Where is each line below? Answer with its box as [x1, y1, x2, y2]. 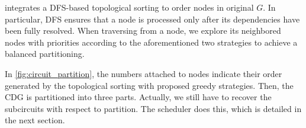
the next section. [5, 114, 65, 126]
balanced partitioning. [5, 47, 85, 60]
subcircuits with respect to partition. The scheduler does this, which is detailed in [5, 102, 302, 114]
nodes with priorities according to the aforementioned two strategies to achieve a [5, 36, 298, 48]
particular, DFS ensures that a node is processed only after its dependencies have [5, 12, 300, 25]
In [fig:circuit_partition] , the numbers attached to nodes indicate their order [5, 67, 282, 79]
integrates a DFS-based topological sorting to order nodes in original [5, 1, 254, 13]
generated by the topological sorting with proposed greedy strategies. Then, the [5, 79, 294, 91]
